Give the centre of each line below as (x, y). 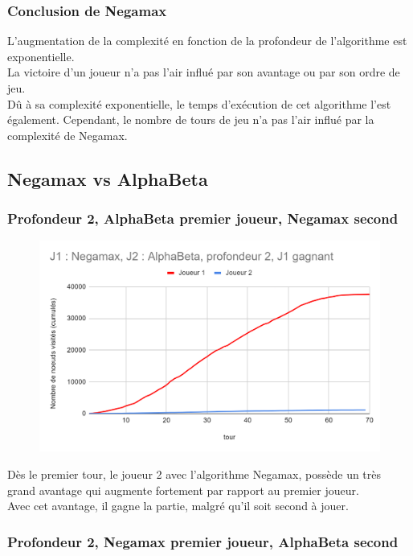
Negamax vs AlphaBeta (108, 178)
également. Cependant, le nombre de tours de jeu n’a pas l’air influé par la (191, 119)
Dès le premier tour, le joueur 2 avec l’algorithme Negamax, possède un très (194, 474)
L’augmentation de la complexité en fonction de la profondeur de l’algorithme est (207, 41)
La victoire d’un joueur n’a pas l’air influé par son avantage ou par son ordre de (204, 72)
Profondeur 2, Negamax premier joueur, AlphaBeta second (203, 541)
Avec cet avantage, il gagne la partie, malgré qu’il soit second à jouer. (178, 506)
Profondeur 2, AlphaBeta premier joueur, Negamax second (203, 218)
